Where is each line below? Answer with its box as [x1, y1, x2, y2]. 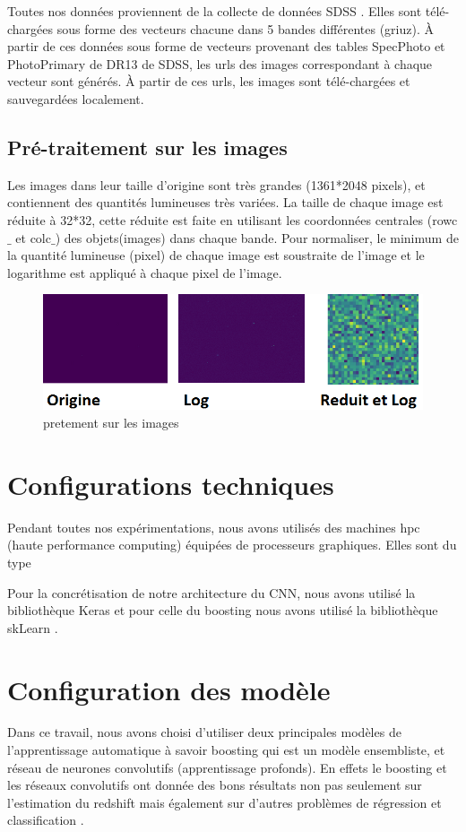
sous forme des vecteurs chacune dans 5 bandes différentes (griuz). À [56, 19, 434, 38]
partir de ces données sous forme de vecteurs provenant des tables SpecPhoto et [7, 37, 445, 56]
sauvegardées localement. [7, 89, 144, 108]
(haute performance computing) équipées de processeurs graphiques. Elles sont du [7, 535, 457, 554]
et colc [15, 228, 51, 247]
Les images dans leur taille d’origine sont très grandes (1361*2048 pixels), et [7, 175, 426, 194]
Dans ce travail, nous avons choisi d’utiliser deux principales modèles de [7, 723, 401, 741]
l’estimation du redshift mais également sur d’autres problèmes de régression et [7, 793, 442, 811]
